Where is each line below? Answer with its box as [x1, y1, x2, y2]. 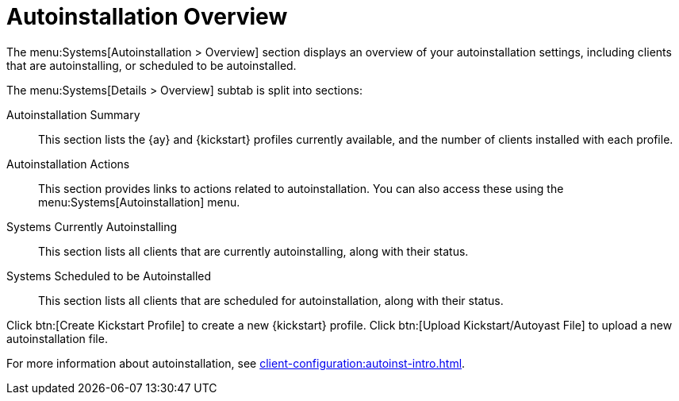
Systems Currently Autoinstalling [6, 219, 178, 233]
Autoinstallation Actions [6, 156, 130, 171]
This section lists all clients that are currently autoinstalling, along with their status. [38, 244, 469, 258]
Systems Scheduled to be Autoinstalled [6, 268, 212, 283]
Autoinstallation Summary [6, 107, 140, 121]
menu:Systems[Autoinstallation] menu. [38, 195, 240, 209]
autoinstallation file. [6, 331, 108, 345]
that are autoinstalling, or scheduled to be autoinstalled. [6, 58, 297, 72]
